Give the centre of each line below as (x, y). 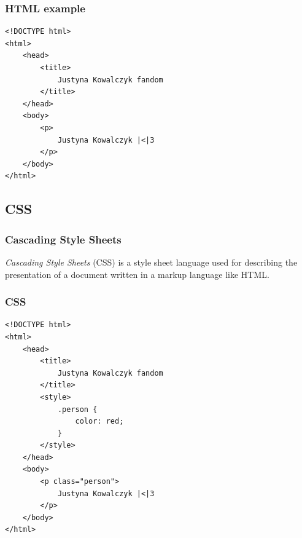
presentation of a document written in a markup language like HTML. (137, 274)
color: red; (99, 421)
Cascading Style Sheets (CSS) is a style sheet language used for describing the (151, 262)
